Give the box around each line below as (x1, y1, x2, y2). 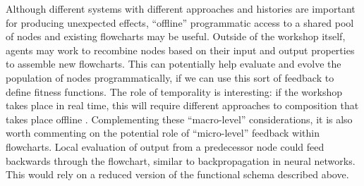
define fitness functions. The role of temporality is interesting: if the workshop (6, 84, 343, 99)
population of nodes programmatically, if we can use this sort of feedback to (6, 70, 334, 85)
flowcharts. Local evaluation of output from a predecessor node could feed (6, 139, 324, 154)
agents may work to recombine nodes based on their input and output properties (6, 42, 355, 57)
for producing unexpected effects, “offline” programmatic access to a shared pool (6, 15, 354, 30)
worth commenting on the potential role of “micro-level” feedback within (6, 125, 320, 140)
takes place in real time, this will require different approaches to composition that (6, 98, 359, 113)
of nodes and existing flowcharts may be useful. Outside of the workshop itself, (6, 29, 346, 44)
